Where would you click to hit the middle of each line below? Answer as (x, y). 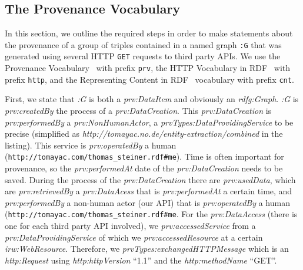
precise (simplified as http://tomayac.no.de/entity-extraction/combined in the (144, 134)
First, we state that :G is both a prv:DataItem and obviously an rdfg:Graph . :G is (152, 99)
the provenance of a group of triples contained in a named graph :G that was (143, 44)
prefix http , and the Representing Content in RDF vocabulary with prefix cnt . (149, 79)
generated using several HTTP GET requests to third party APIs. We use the (143, 56)
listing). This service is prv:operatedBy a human (91, 145)
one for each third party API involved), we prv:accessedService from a (130, 226)
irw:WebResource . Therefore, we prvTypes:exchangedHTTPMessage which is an (147, 249)
